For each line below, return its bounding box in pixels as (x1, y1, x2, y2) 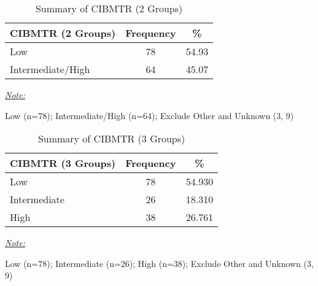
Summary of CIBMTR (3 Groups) (37, 131, 185, 146)
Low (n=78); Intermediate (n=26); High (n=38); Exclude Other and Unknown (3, (5, 257, 314, 269)
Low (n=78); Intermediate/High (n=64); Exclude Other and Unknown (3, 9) (5, 109, 294, 122)
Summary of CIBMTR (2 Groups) (35, 1, 183, 15)
